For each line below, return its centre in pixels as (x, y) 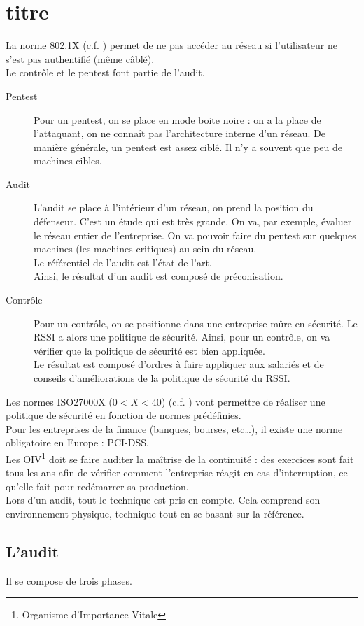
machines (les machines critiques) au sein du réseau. (145, 249)
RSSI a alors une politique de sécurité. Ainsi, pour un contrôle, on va (182, 337)
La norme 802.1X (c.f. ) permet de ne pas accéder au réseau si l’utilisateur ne (171, 45)
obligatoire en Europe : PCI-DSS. (77, 442)
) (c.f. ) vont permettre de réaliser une (243, 401)
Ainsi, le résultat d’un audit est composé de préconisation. (159, 276)
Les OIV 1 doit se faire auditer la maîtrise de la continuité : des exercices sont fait (180, 457)
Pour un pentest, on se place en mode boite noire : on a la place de (177, 119)
